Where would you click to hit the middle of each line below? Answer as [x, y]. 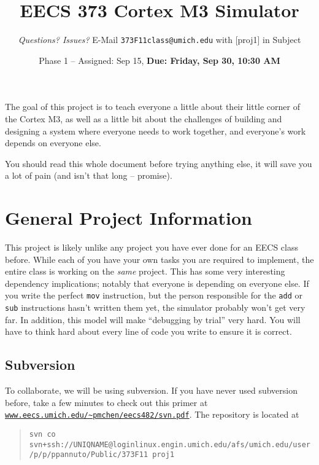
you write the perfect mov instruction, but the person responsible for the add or [154, 295]
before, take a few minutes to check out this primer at [106, 402]
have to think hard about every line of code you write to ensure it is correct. [148, 331]
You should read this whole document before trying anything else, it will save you [159, 163]
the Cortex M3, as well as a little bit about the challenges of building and [144, 118]
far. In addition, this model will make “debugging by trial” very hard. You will [153, 319]
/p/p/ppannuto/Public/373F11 [89, 455]
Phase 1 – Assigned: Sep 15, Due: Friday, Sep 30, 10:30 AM [159, 60]
